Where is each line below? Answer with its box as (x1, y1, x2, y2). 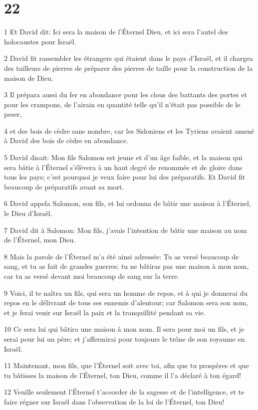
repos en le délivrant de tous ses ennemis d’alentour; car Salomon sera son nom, (4, 297, 249, 308)
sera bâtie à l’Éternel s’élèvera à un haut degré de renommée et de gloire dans (4, 162, 243, 172)
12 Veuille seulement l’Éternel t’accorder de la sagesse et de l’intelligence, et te (4, 387, 245, 397)
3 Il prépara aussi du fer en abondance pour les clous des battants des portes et (4, 89, 247, 100)
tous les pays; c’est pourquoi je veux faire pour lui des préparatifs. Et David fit (4, 172, 246, 182)
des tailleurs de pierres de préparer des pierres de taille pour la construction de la (4, 62, 253, 73)
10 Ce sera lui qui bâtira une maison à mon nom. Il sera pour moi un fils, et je (4, 324, 245, 334)
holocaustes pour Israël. (4, 36, 76, 46)
